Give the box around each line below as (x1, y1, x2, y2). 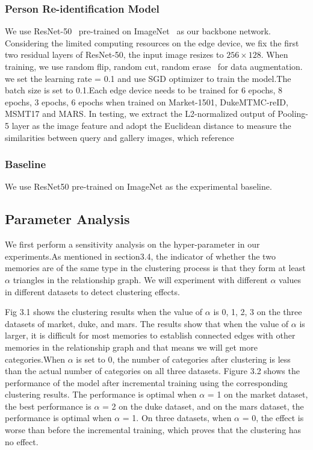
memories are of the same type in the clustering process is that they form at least (5, 261, 306, 274)
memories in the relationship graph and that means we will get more (5, 340, 258, 353)
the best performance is (5, 399, 91, 412)
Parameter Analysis (5, 210, 130, 228)
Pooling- (277, 107, 308, 120)
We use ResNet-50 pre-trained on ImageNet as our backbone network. (5, 25, 271, 37)
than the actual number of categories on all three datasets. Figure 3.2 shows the (5, 364, 300, 377)
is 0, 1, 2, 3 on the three (213, 305, 302, 318)
